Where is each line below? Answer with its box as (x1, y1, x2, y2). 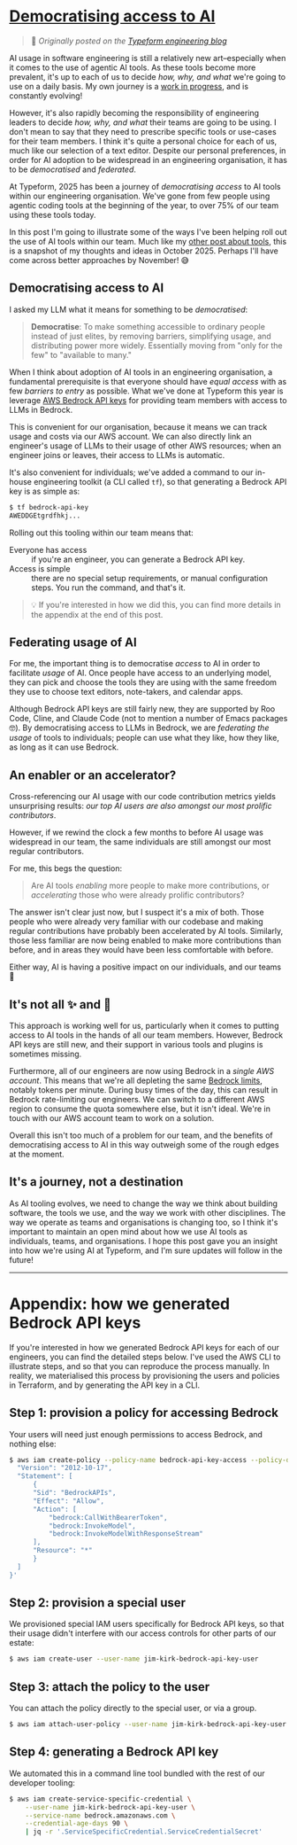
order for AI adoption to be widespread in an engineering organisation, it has (9, 154, 287, 165)
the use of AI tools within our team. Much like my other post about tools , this (9, 236, 287, 246)
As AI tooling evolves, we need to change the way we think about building (9, 1198, 278, 1209)
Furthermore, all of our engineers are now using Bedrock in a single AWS (9, 1065, 275, 1076)
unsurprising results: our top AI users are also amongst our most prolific (9, 800, 272, 812)
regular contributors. (9, 846, 84, 857)
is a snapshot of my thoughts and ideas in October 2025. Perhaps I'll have (9, 245, 278, 256)
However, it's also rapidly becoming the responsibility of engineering (9, 107, 259, 118)
